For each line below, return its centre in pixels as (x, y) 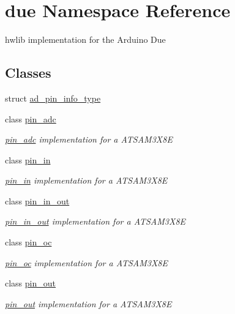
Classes (28, 73)
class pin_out (31, 283)
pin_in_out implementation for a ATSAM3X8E (95, 221)
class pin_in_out (37, 200)
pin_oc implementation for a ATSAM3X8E (87, 262)
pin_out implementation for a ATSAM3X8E (88, 303)
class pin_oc (28, 242)
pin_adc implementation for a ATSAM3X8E (89, 139)
